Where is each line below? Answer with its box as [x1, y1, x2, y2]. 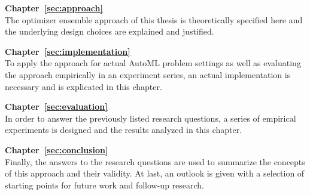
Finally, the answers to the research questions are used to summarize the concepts [5, 155, 305, 168]
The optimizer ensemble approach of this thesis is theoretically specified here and [5, 13, 303, 26]
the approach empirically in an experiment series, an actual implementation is [5, 68, 291, 81]
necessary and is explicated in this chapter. [5, 80, 162, 92]
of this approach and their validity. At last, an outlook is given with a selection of [5, 167, 305, 179]
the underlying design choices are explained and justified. [5, 25, 214, 38]
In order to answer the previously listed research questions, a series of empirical [5, 112, 296, 124]
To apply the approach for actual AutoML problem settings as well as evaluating [5, 57, 301, 69]
